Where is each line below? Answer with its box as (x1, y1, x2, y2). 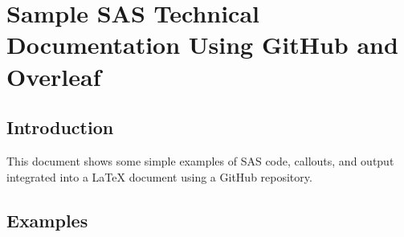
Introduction (6, 115, 114, 140)
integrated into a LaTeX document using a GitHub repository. (6, 168, 312, 185)
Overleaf (6, 59, 101, 92)
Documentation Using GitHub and (6, 28, 398, 61)
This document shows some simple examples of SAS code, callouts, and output (6, 152, 394, 169)
